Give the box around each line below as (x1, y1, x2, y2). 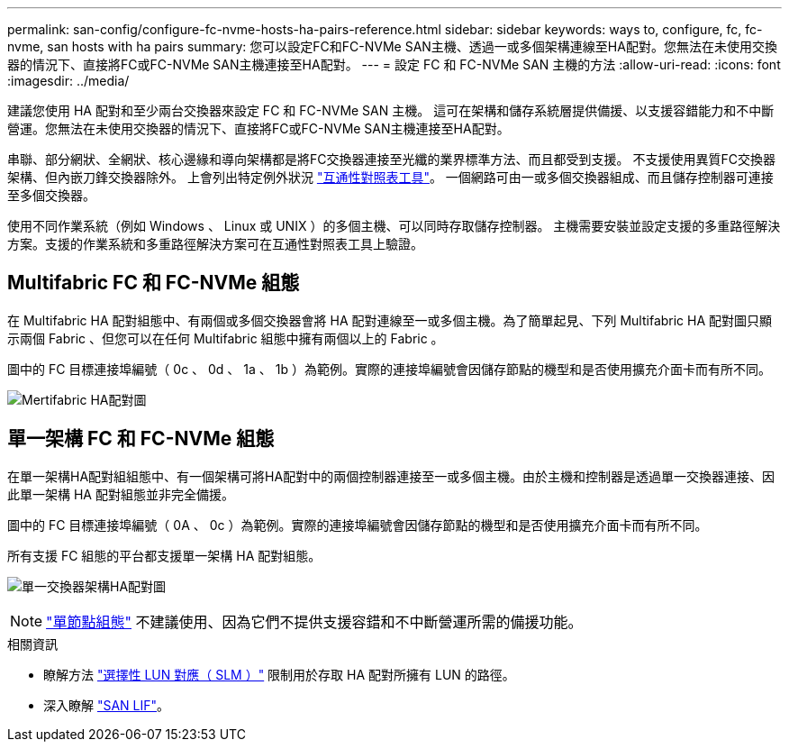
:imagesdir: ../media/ (7, 73, 130, 88)
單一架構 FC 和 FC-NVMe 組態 (7, 427, 275, 451)
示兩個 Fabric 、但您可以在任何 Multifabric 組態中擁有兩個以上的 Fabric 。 (7, 330, 444, 346)
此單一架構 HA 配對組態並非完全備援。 (7, 486, 234, 502)
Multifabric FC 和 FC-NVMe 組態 (7, 271, 300, 295)
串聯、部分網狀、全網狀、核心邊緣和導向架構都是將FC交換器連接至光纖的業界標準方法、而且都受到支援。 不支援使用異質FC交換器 (7, 151, 775, 167)
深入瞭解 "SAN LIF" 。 (43, 697, 170, 713)
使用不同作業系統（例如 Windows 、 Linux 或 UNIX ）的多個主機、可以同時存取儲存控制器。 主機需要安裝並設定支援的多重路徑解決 (7, 218, 781, 233)
